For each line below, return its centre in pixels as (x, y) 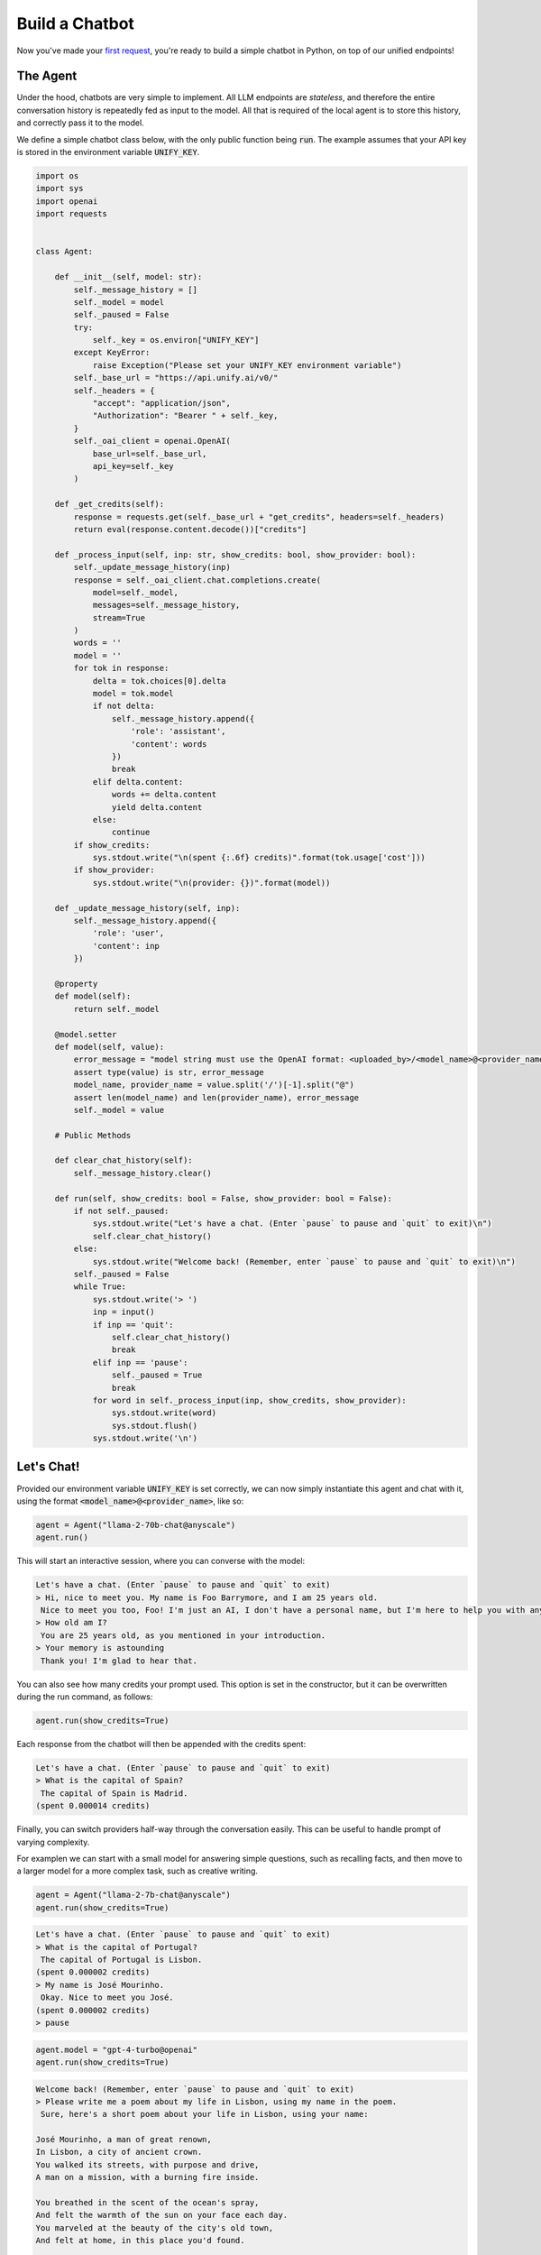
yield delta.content (157, 807)
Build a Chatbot (76, 23)
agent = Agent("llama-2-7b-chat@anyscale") (133, 1895)
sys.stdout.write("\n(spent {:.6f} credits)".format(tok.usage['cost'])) (259, 858)
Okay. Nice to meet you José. (108, 1997)
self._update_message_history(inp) (152, 567)
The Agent (47, 76)
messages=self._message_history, (166, 605)
